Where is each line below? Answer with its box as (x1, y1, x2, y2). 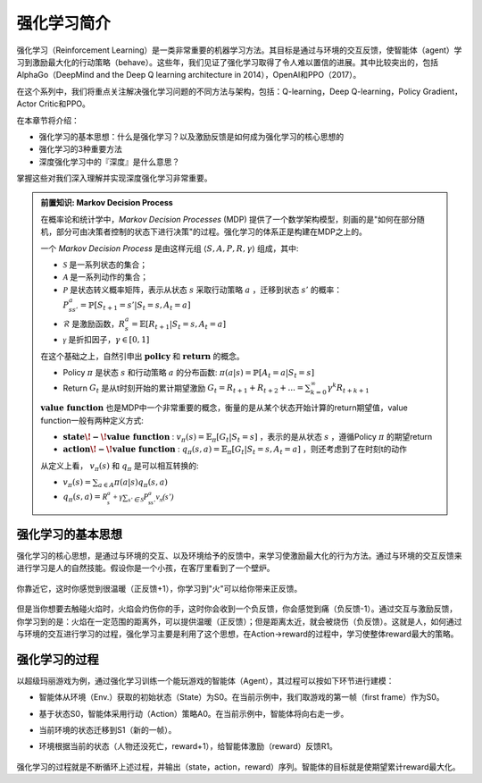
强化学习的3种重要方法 (38, 144, 122, 155)
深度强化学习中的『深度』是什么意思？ (38, 156, 180, 167)
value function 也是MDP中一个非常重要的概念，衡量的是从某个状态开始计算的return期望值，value (40, 402, 408, 413)
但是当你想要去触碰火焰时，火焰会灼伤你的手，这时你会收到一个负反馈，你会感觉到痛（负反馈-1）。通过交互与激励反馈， (16, 603, 458, 614)
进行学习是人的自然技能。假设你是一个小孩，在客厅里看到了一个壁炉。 (16, 563, 275, 574)
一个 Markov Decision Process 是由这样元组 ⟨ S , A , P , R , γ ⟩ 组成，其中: (40, 242, 299, 254)
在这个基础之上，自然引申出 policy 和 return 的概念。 (40, 350, 245, 361)
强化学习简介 (16, 13, 112, 33)
